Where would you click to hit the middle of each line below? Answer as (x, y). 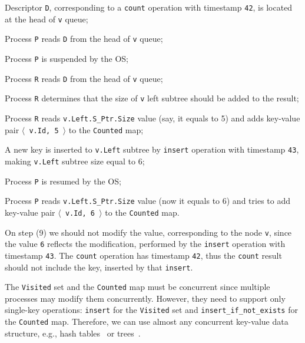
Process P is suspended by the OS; (67, 58)
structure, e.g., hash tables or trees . (73, 333)
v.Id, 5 (44, 131)
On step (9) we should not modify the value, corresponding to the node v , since (148, 232)
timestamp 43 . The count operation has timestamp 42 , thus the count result (143, 255)
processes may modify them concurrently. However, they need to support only (145, 298)
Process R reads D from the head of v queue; (84, 78)
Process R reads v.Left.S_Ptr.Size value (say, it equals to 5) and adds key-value (152, 118)
